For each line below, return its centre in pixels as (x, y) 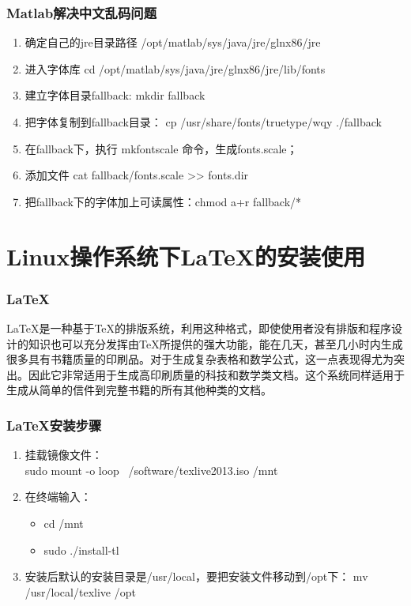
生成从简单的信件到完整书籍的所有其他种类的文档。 (139, 390)
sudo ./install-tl (81, 550)
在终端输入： (58, 497)
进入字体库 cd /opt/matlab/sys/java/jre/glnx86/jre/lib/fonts (175, 68)
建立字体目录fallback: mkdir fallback (115, 95)
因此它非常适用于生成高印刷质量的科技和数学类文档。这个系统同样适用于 (216, 374)
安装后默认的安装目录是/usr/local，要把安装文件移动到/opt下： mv (196, 576)
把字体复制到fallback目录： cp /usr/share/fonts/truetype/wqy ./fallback (203, 122)
